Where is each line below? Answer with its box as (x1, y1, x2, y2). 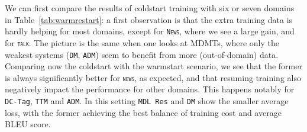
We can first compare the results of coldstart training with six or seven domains (5, 2, 295, 14)
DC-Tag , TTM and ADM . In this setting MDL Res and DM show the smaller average (5, 95, 289, 107)
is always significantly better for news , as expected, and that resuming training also (5, 71, 301, 83)
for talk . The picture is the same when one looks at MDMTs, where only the (5, 36, 279, 49)
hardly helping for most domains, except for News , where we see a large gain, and (5, 25, 295, 37)
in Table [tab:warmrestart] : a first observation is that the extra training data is (5, 13, 293, 25)
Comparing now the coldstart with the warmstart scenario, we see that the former (5, 60, 302, 72)
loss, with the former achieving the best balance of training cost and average (5, 106, 282, 118)
